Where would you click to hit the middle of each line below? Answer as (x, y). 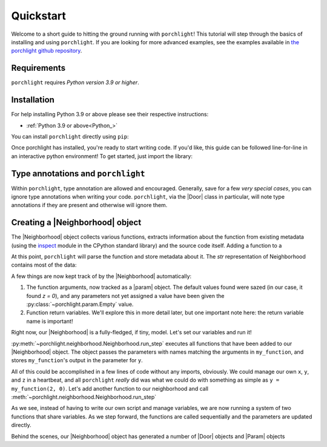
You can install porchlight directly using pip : (70, 136)
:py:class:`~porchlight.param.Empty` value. (80, 304)
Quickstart (39, 16)
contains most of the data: (44, 265)
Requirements (38, 68)
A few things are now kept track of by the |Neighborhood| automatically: (101, 276)
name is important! (50, 321)
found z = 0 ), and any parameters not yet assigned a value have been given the (125, 296)
